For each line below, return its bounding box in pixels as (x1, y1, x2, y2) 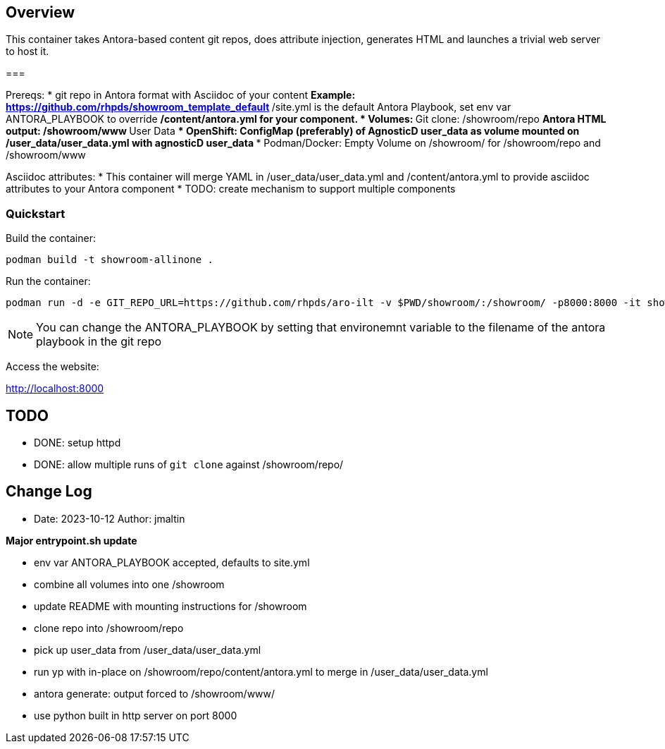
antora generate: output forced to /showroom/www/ (34, 687, 275, 700)
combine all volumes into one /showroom (34, 578, 225, 590)
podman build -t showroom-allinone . (6, 254, 214, 266)
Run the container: (6, 275, 91, 288)
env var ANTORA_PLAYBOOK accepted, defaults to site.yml (34, 556, 310, 568)
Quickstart (6, 206, 66, 221)
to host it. (6, 45, 49, 58)
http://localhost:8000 (6, 382, 104, 395)
